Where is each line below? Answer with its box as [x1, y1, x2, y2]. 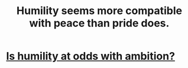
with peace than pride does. [29, 16, 170, 30]
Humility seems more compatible [17, 4, 182, 18]
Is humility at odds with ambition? [6, 50, 176, 63]
